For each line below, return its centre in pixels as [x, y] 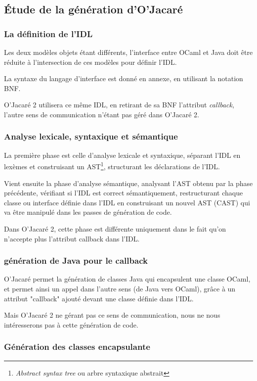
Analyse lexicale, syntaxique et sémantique [91, 136]
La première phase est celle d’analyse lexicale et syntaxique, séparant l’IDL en [122, 155]
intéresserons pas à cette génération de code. [71, 324]
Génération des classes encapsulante [77, 347]
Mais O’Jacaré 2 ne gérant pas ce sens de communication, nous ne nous [112, 315]
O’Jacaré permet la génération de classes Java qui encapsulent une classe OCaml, [127, 279]
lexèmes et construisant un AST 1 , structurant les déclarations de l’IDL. [112, 166]
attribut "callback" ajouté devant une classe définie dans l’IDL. [99, 298]
